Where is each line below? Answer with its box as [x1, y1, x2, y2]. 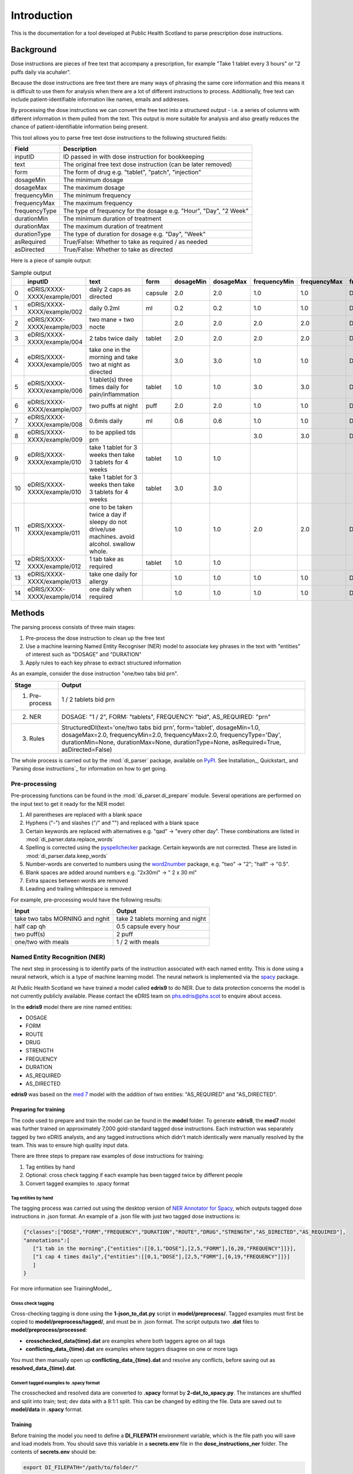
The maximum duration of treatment [62, 222, 163, 230]
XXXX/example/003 [27, 323, 83, 331]
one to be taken [89, 503, 133, 511]
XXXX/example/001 [27, 292, 82, 301]
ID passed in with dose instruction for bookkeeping [62, 152, 205, 160]
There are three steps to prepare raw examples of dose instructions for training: [11, 1153, 204, 1160]
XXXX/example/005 [27, 360, 82, 368]
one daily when [89, 585, 132, 593]
